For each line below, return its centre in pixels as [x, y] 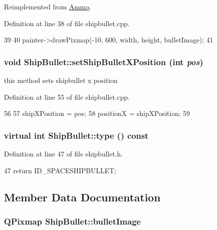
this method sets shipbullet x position [61, 80]
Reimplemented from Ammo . [48, 6]
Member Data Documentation [82, 197]
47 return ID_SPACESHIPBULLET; [60, 170]
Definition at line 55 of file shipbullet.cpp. [67, 96]
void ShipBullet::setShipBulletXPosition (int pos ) [104, 61]
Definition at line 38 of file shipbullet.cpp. [67, 23]
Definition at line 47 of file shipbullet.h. [63, 153]
